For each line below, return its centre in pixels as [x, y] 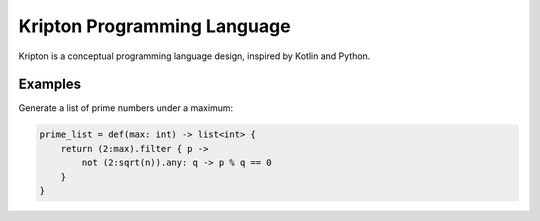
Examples [50, 84]
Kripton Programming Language [154, 26]
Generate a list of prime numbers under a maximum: [126, 108]
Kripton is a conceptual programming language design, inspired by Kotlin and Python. [194, 56]
